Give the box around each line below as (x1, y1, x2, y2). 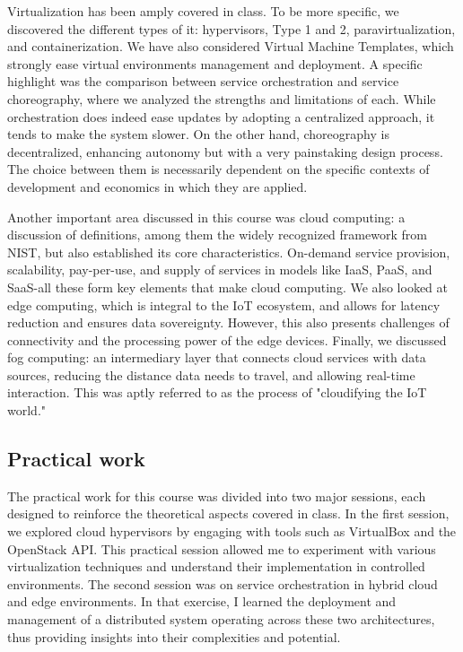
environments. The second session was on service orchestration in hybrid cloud (7, 574, 438, 593)
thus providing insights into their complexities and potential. (7, 627, 341, 646)
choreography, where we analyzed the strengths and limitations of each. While (7, 89, 436, 108)
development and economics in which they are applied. (7, 177, 308, 196)
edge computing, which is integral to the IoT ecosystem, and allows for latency (7, 295, 441, 314)
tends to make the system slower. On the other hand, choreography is (7, 125, 389, 143)
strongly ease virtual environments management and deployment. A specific (7, 54, 423, 73)
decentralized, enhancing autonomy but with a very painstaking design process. (7, 142, 443, 161)
